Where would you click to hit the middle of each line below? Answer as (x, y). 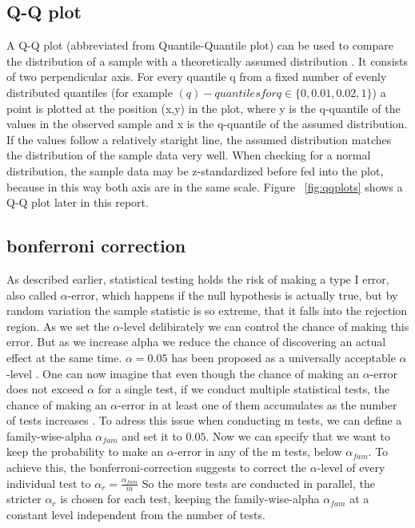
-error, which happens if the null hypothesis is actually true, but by (233, 294)
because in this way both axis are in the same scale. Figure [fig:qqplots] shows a (205, 186)
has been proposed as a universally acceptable (283, 357)
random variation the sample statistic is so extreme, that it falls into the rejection (207, 310)
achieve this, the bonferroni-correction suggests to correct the (157, 468)
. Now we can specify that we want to (298, 435)
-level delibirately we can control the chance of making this (265, 326)
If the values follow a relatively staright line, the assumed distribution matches (199, 139)
